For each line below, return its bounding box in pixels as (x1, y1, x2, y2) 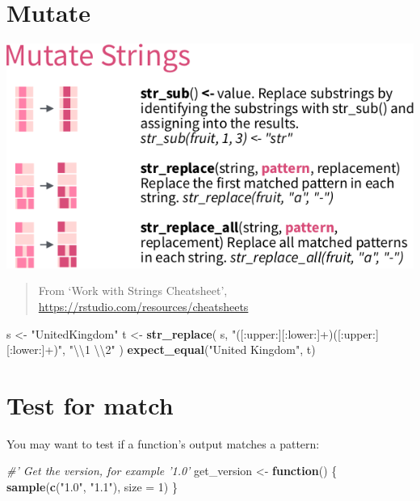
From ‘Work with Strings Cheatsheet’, (38, 282, 228, 299)
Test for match (6, 388, 174, 421)
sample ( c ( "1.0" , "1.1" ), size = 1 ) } (6, 478, 178, 495)
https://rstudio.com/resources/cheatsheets (38, 297, 249, 314)
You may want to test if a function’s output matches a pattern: (6, 435, 320, 452)
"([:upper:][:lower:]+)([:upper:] (231, 325, 379, 342)
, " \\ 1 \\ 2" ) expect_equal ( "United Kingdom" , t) (62, 341, 316, 358)
